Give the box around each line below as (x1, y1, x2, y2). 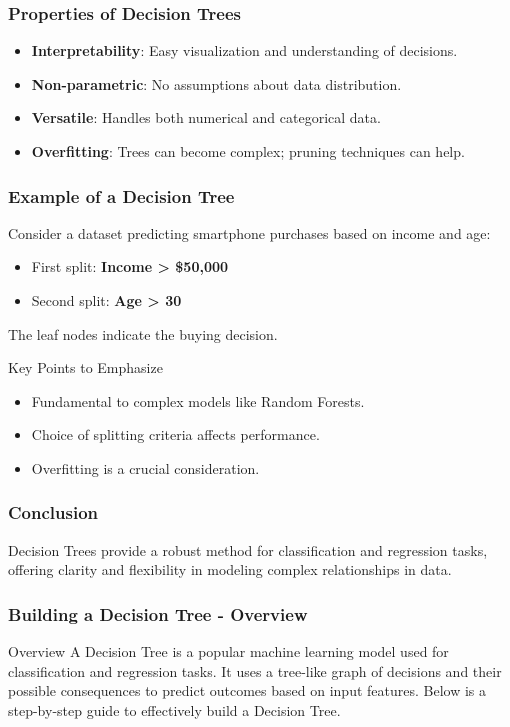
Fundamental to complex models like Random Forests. (31, 390, 365, 411)
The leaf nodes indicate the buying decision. (8, 323, 278, 344)
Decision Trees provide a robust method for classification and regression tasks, (8, 539, 488, 560)
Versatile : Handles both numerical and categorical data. (31, 107, 381, 128)
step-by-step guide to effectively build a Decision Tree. (8, 699, 341, 720)
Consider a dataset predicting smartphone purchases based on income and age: (8, 222, 491, 243)
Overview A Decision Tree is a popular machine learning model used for (8, 641, 449, 662)
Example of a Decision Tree (8, 183, 235, 208)
